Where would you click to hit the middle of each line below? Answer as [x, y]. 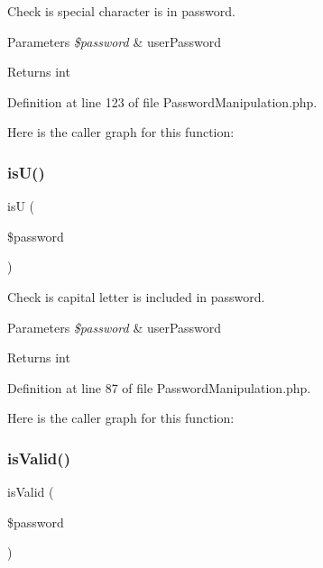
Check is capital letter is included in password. [136, 296]
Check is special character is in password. [121, 11]
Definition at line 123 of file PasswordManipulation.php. [162, 101]
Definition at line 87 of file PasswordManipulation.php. [159, 387]
